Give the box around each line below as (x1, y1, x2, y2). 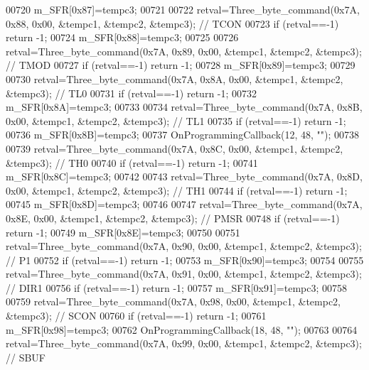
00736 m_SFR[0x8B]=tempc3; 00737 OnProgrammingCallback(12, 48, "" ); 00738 (6, 127, 360, 142)
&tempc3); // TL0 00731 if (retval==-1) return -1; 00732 (6, 85, 257, 100)
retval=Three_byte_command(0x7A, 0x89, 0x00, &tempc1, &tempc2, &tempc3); (6, 43, 362, 58)
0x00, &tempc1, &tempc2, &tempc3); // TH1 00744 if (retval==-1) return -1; (6, 183, 348, 197)
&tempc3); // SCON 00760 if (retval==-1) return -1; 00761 (6, 308, 267, 323)
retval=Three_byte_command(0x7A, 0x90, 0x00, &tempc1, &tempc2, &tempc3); (6, 239, 362, 254)
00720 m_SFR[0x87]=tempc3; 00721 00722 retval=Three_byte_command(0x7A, (6, 2, 360, 16)
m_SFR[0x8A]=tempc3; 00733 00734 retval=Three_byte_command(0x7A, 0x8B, (6, 99, 363, 114)
